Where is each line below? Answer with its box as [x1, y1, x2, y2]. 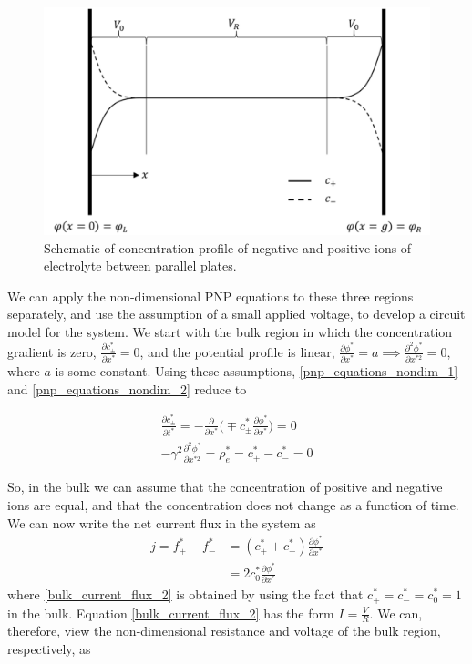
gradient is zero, [7, 342, 97, 361]
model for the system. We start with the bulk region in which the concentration [7, 322, 453, 342]
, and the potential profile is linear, [139, 342, 335, 361]
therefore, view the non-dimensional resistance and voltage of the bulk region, [7, 621, 441, 640]
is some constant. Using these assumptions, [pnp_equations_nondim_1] [55, 362, 458, 381]
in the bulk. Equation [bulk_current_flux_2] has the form [7, 603, 334, 622]
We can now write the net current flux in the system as [7, 513, 316, 532]
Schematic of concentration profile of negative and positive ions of [44, 238, 412, 257]
